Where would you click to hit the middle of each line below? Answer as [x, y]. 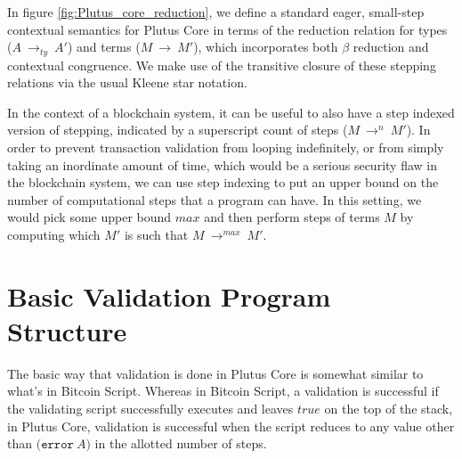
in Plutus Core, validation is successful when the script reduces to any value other [231, 426]
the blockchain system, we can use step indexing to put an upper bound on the [223, 182]
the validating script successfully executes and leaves [150, 409]
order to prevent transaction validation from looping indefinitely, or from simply [226, 148]
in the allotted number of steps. [181, 443]
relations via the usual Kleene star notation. [127, 82]
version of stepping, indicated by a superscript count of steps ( [178, 130]
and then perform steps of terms [292, 217]
